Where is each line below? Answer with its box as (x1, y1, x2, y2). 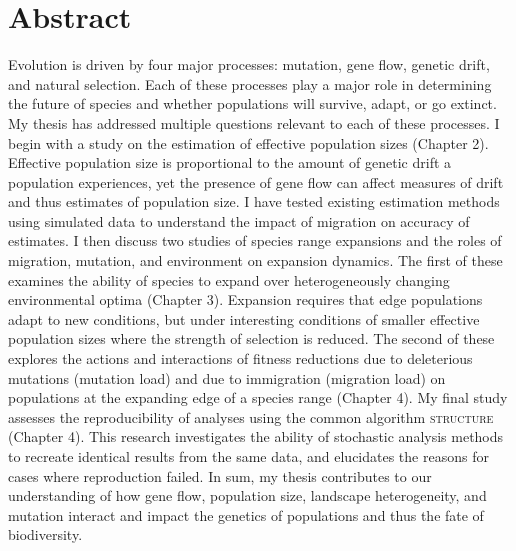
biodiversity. (8, 524, 83, 545)
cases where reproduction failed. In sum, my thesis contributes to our (8, 465, 432, 486)
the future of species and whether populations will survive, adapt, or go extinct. (8, 93, 497, 114)
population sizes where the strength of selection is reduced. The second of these (8, 328, 495, 349)
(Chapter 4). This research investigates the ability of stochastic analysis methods (8, 426, 504, 447)
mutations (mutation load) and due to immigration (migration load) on (8, 367, 446, 388)
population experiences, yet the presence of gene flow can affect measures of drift (8, 171, 504, 192)
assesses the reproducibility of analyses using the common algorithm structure (8, 406, 494, 427)
